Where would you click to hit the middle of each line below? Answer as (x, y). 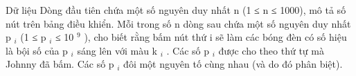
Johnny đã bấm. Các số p (60, 64)
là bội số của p (37, 50)
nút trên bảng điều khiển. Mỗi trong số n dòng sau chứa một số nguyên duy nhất (178, 23)
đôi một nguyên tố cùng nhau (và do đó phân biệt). (233, 64)
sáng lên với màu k (117, 50)
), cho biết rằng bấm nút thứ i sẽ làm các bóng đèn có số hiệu (215, 37)
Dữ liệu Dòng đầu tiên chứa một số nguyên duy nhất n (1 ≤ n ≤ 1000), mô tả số (176, 10)
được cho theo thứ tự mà (271, 50)
